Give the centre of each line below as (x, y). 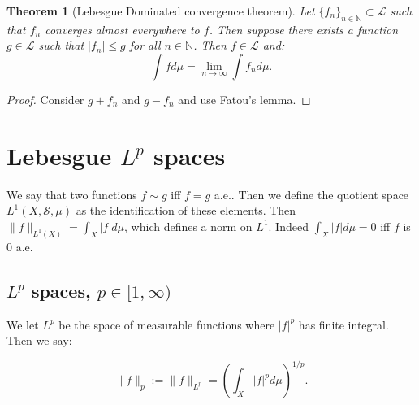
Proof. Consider (45, 99)
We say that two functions (72, 194)
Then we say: (39, 340)
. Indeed (288, 226)
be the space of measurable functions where (167, 324)
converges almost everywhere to (122, 29)
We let (23, 324)
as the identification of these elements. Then (186, 210)
